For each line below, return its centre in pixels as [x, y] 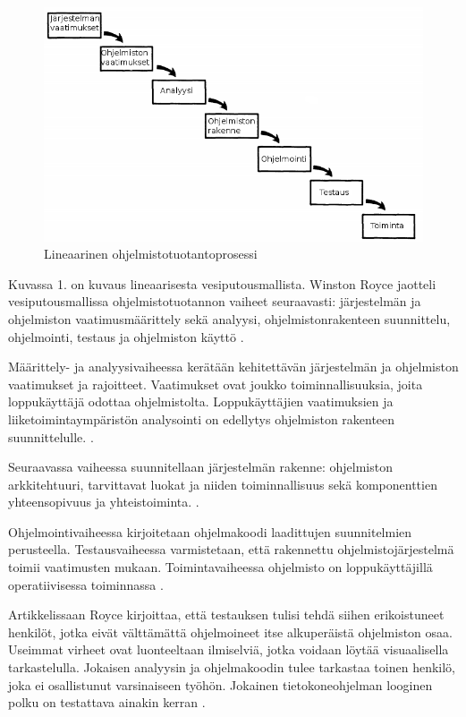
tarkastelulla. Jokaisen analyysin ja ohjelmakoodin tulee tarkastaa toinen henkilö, [232, 667]
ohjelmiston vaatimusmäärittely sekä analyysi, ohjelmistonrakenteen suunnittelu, [229, 318]
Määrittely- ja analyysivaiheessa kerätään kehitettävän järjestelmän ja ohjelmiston [233, 367]
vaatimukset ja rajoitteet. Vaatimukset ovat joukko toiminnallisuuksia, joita [216, 384]
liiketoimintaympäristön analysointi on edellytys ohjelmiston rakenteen [202, 418]
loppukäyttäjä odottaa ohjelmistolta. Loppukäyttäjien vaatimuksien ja [201, 401]
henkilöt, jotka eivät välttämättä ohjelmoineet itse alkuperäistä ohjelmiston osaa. [230, 632]
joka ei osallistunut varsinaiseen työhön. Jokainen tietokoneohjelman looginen [220, 684]
